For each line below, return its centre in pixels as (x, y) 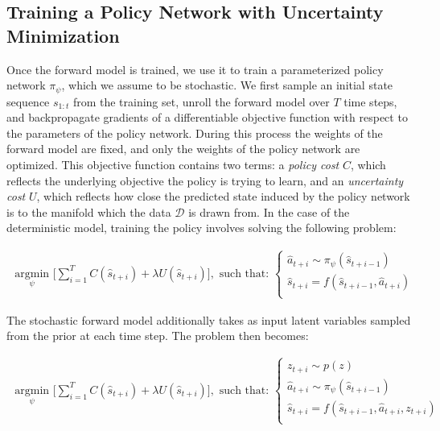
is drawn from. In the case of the (269, 211)
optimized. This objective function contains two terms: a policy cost (173, 165)
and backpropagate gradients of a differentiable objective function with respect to (207, 117)
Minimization (63, 35)
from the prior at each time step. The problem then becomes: (158, 336)
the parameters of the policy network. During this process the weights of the (195, 133)
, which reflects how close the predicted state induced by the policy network (223, 196)
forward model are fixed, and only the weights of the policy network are (183, 149)
